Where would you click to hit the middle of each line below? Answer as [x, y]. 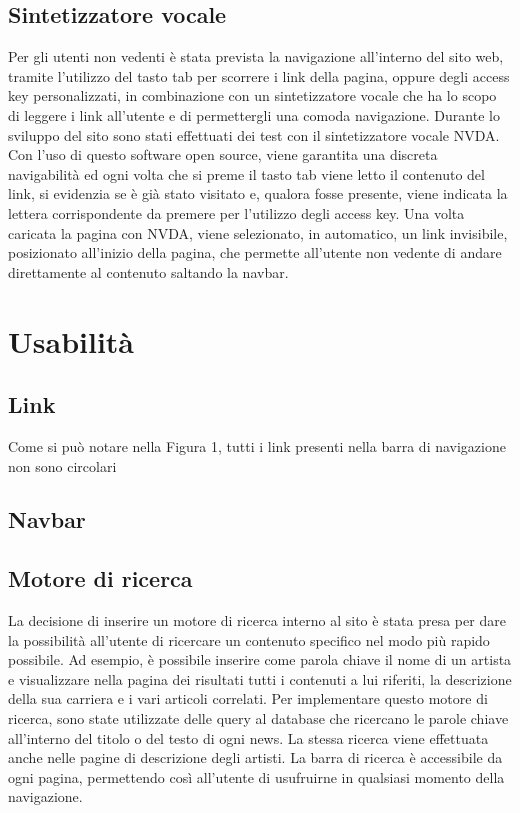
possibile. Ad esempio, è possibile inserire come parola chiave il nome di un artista [260, 659]
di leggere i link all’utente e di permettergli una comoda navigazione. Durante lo [254, 114]
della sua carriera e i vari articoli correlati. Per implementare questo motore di [248, 698]
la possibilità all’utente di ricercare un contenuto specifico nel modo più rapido [249, 639]
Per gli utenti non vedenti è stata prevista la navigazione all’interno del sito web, [256, 56]
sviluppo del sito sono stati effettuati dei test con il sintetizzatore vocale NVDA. [254, 134]
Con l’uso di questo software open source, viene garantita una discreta [223, 154]
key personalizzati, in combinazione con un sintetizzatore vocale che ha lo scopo [252, 95]
